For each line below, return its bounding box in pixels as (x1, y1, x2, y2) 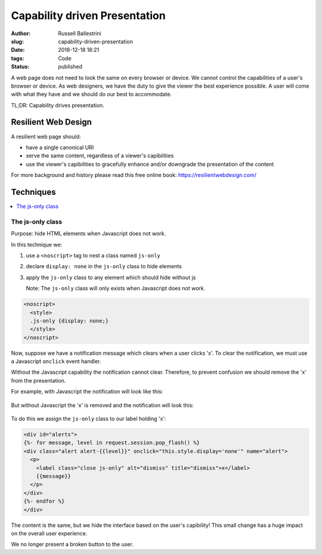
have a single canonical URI (26, 144, 94, 151)
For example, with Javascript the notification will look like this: (11, 388, 163, 395)
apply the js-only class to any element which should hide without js (26, 274, 196, 281)
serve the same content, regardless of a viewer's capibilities (26, 152, 174, 159)
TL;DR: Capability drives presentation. (11, 101, 104, 108)
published (58, 63, 83, 70)
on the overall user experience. (11, 529, 88, 537)
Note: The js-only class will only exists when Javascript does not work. (26, 285, 206, 292)
